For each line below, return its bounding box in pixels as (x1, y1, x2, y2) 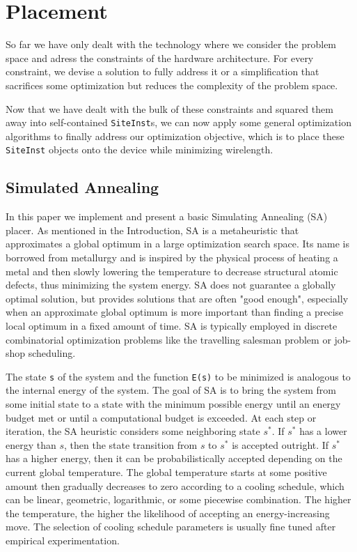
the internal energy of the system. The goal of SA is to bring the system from (6, 383, 336, 397)
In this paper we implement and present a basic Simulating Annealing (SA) (6, 209, 328, 224)
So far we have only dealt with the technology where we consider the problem (6, 37, 337, 52)
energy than (6, 437, 56, 452)
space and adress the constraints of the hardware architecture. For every (6, 50, 314, 65)
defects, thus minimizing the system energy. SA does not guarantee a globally (6, 277, 336, 292)
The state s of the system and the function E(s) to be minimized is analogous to (6, 369, 351, 383)
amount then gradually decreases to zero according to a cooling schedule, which (6, 478, 344, 493)
